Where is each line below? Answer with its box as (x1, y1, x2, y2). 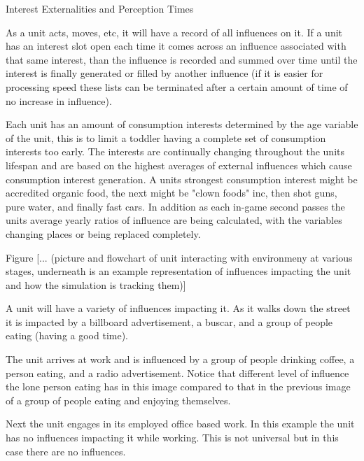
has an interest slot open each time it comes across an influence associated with (6, 38, 346, 53)
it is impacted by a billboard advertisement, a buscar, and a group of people (6, 314, 333, 329)
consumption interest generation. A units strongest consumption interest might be (6, 171, 358, 186)
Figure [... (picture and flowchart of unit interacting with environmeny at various (6, 250, 353, 264)
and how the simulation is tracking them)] (6, 277, 186, 292)
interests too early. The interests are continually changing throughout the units (6, 144, 344, 159)
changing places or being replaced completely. (6, 226, 201, 241)
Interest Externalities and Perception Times (6, 1, 194, 15)
